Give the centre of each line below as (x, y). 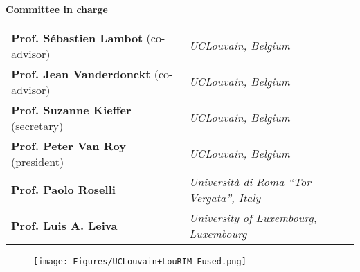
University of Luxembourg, (253, 217)
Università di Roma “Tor (250, 181)
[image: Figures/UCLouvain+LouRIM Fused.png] (140, 261)
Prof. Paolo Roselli (63, 190)
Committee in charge (57, 9)
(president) (38, 161)
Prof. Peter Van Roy (69, 145)
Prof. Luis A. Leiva (64, 226)
